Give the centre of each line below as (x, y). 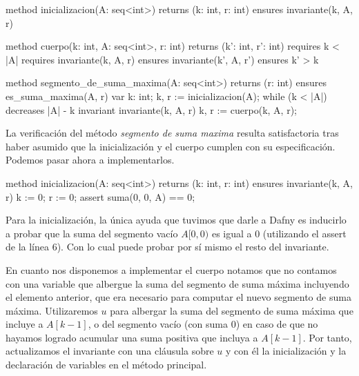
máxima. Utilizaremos (52, 310)
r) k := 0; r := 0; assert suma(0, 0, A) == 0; (100, 196)
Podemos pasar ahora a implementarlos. (90, 160)
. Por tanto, (327, 337)
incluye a (25, 324)
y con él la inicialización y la (286, 351)
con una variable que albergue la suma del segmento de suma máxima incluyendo (177, 283)
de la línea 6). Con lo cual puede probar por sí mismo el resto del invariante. (167, 247)
